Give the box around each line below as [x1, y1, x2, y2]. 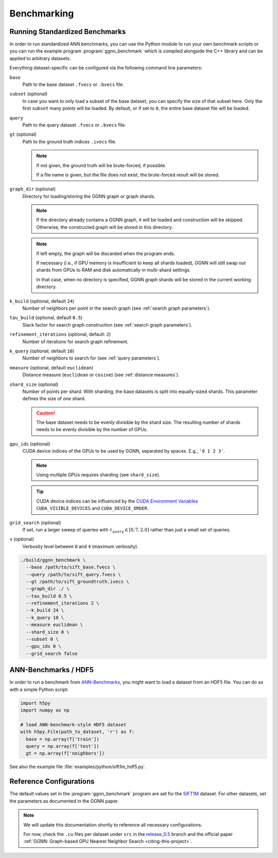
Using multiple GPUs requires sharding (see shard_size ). [36, 472, 161, 478]
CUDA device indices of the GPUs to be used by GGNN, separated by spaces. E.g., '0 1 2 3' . [22, 448, 225, 454]
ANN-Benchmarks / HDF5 [9, 666, 94, 674]
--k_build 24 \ [26, 607, 64, 613]
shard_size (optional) [9, 381, 59, 387]
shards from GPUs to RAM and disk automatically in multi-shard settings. [36, 267, 191, 273]
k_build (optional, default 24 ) [9, 298, 75, 304]
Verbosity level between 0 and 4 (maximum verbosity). [22, 543, 138, 549]
